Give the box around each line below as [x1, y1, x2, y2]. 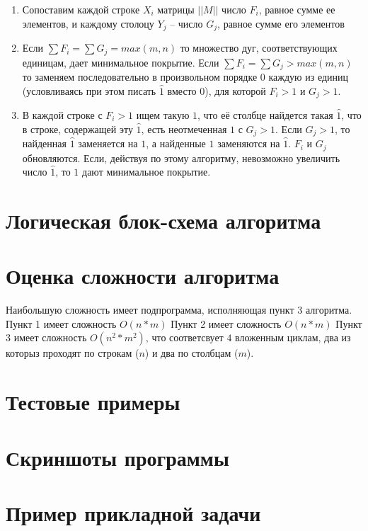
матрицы [157, 2, 195, 16]
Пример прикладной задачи [6, 498, 261, 527]
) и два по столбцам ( [144, 346, 238, 360]
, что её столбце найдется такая [197, 108, 333, 122]
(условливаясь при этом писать [22, 83, 156, 98]
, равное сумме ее [258, 2, 335, 16]
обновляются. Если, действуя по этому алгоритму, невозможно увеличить [22, 150, 340, 165]
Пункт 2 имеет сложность [171, 316, 282, 331]
